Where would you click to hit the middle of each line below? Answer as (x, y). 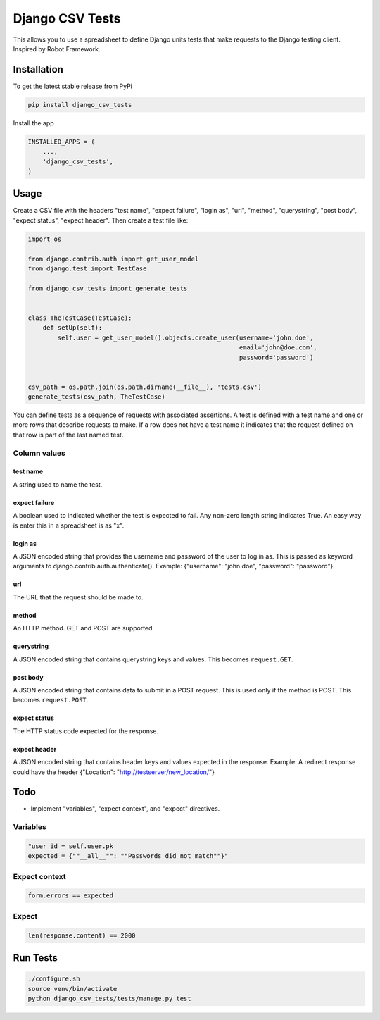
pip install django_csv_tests (80, 105)
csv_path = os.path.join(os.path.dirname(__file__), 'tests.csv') (145, 387)
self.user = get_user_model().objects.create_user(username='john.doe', (185, 337)
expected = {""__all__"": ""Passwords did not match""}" (128, 856)
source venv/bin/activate (72, 989)
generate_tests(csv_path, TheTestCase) (96, 397)
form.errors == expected (71, 896)
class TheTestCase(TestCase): (80, 318)
